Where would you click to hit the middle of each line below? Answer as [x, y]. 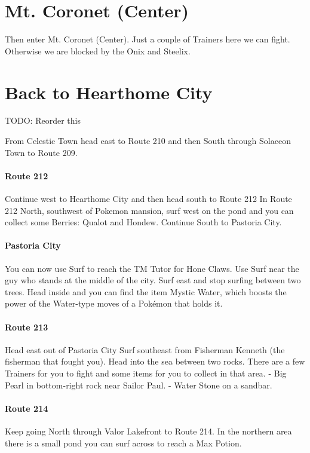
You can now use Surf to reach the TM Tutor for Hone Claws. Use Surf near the [152, 268]
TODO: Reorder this [43, 120]
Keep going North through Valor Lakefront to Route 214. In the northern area [148, 431]
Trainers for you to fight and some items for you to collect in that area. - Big [146, 373]
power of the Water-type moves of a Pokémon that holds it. [114, 303]
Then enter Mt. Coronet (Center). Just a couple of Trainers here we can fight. [148, 39]
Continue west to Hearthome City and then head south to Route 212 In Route [148, 199]
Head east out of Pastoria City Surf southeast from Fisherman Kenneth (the [145, 349]
